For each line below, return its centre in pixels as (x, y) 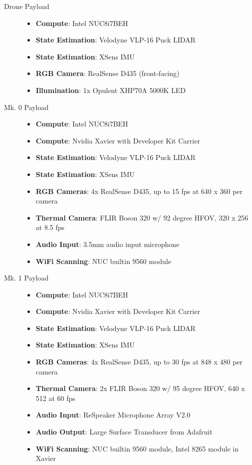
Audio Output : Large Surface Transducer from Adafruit (124, 432)
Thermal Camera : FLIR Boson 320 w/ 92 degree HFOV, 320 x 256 (142, 217)
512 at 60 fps (55, 398)
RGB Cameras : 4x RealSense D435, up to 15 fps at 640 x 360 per (139, 191)
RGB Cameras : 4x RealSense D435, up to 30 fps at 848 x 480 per (139, 362)
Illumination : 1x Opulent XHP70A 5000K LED (111, 90)
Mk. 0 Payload (26, 107)
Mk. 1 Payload (26, 278)
